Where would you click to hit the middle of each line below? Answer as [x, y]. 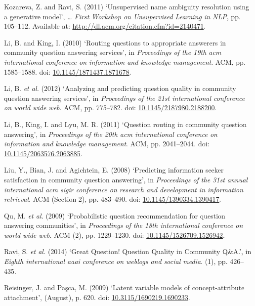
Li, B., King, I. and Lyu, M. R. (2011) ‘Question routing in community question [126, 124]
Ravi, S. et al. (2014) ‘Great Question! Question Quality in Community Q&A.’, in [128, 251]
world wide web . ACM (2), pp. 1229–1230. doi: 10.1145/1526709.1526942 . [114, 235]
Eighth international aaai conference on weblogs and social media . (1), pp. [116, 261]
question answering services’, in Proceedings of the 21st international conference [125, 98]
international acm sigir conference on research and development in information [124, 189]
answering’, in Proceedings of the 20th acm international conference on [111, 134]
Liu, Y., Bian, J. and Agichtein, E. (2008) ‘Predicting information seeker [114, 170]
